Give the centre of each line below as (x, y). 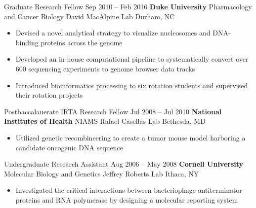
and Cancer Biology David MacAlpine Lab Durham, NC (89, 16)
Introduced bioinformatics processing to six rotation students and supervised (132, 85)
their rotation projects (49, 95)
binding (27, 42)
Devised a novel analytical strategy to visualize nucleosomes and (113, 33)
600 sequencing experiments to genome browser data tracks (105, 68)
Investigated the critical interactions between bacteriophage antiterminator (129, 190)
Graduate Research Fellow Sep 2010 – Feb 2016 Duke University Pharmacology (128, 6)
